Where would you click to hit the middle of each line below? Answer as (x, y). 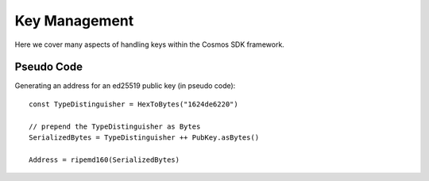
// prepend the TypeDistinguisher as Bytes (115, 126)
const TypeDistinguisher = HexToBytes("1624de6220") (133, 104)
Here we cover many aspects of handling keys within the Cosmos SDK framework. (150, 44)
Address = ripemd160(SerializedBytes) (104, 160)
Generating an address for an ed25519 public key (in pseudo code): (125, 86)
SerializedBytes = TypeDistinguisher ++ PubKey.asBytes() (144, 138)
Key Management (74, 21)
